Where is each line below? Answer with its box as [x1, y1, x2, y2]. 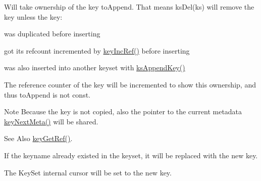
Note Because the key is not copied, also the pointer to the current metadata [4, 106, 242, 117]
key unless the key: [4, 11, 63, 22]
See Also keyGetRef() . [4, 133, 73, 144]
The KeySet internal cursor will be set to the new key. [4, 167, 172, 177]
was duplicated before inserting [4, 28, 100, 39]
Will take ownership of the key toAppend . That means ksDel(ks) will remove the [4, 2, 254, 12]
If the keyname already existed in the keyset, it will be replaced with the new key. [4, 150, 258, 160]
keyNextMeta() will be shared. [4, 116, 98, 126]
